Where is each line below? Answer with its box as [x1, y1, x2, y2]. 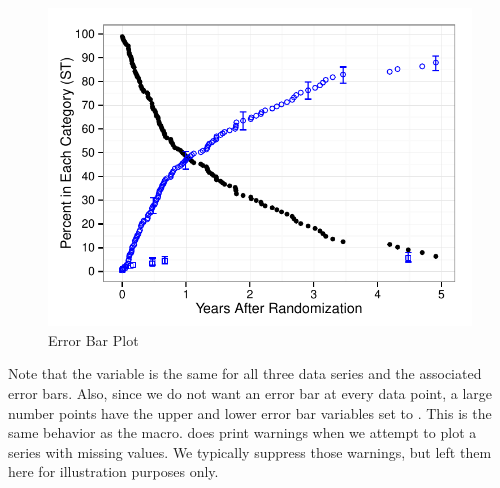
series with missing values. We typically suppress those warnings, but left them [8, 441, 492, 462]
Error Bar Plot [48, 329, 139, 350]
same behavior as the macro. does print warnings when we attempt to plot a [8, 422, 477, 443]
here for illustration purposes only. [8, 461, 219, 482]
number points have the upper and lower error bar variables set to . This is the [8, 402, 492, 423]
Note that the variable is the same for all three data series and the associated [8, 363, 482, 384]
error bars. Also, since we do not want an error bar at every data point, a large [8, 383, 492, 404]
